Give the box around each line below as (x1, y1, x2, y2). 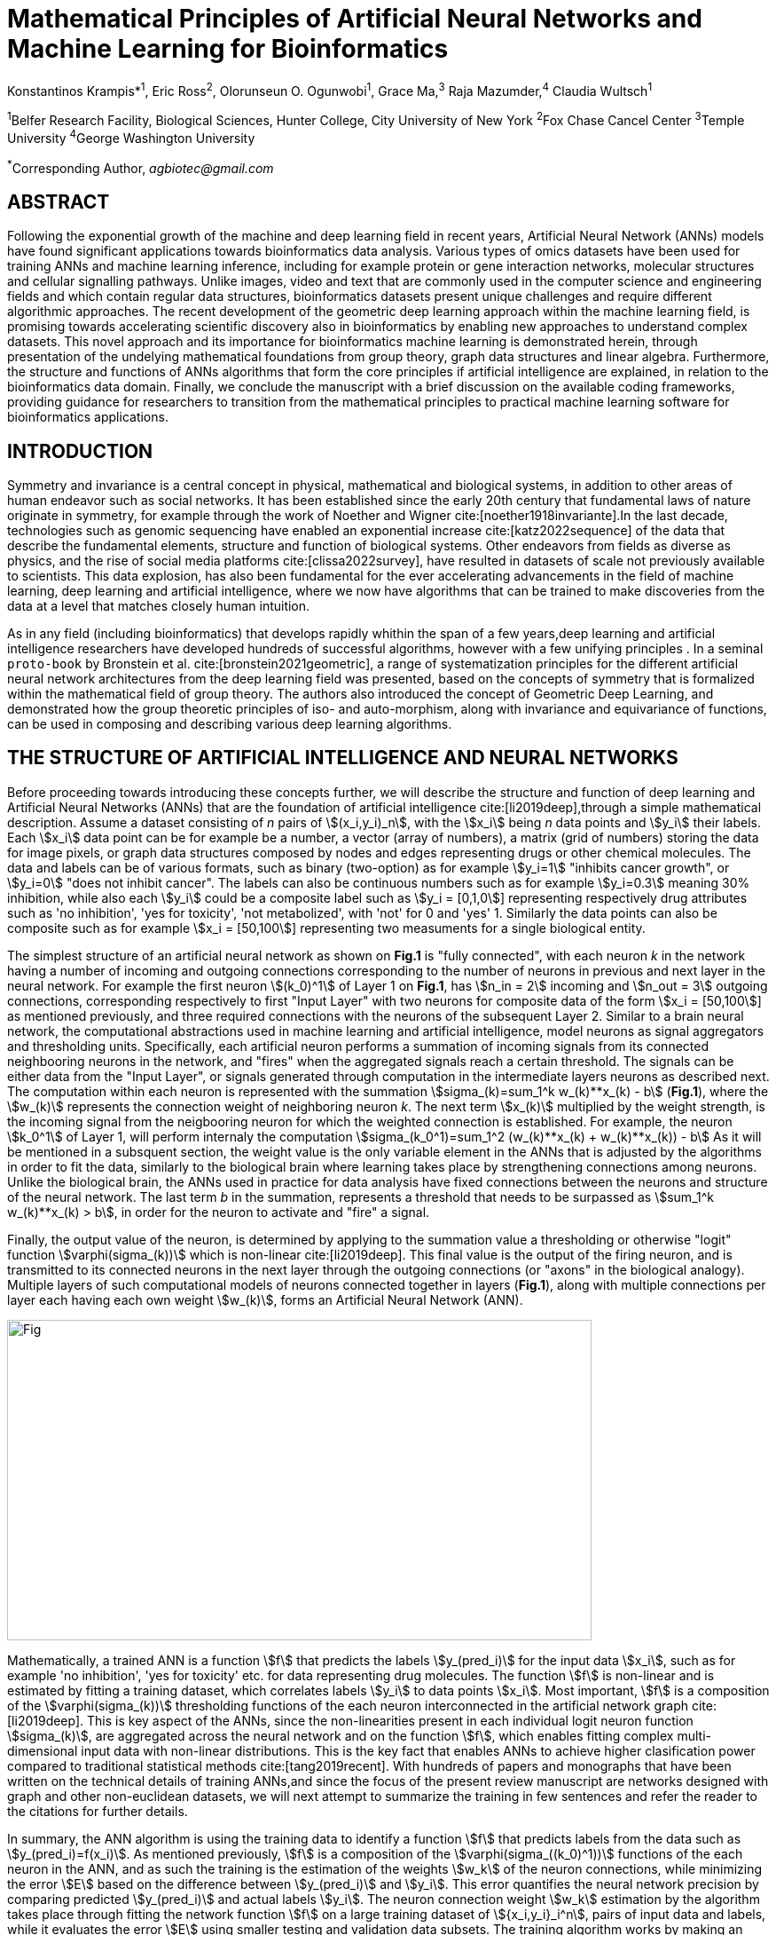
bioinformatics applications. (7, 409, 169, 425)
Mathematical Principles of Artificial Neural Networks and (7, 4, 702, 34)
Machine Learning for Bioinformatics (7, 34, 449, 64)
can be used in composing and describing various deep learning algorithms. (7, 716, 452, 732)
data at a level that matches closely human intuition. (7, 598, 310, 614)
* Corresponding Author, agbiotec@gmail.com (7, 157, 274, 176)
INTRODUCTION (7, 439, 153, 462)
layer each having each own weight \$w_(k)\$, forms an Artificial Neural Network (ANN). (7, 1291, 523, 1307)
